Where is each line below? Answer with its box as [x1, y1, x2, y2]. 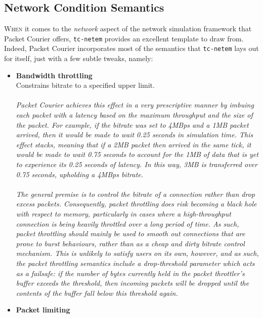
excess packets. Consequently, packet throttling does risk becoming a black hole [16, 198, 257, 209]
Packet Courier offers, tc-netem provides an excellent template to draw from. [4, 33, 244, 43]
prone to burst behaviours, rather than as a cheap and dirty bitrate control [16, 238, 245, 248]
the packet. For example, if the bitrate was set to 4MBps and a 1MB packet [16, 119, 249, 130]
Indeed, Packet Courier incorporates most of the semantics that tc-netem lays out [4, 43, 259, 54]
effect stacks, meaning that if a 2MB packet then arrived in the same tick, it [16, 139, 251, 149]
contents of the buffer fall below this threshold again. [16, 287, 178, 298]
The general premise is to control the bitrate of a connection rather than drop [16, 188, 255, 199]
